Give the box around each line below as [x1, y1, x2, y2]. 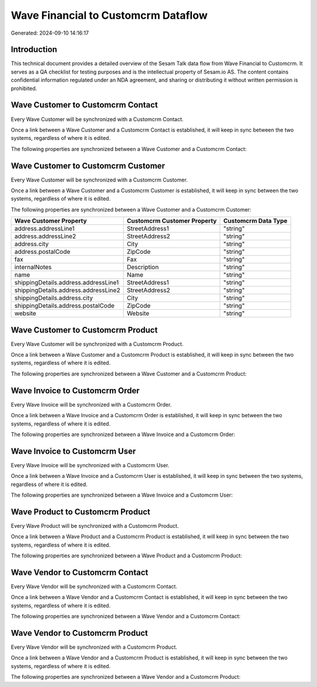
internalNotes [14, 263, 52, 272]
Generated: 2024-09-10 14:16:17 [11, 29, 89, 36]
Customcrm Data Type [223, 217, 288, 225]
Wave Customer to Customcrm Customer [11, 160, 166, 170]
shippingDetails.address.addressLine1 [14, 279, 119, 287]
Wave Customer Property [14, 217, 87, 225]
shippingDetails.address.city [14, 294, 93, 302]
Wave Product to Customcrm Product [11, 507, 151, 517]
